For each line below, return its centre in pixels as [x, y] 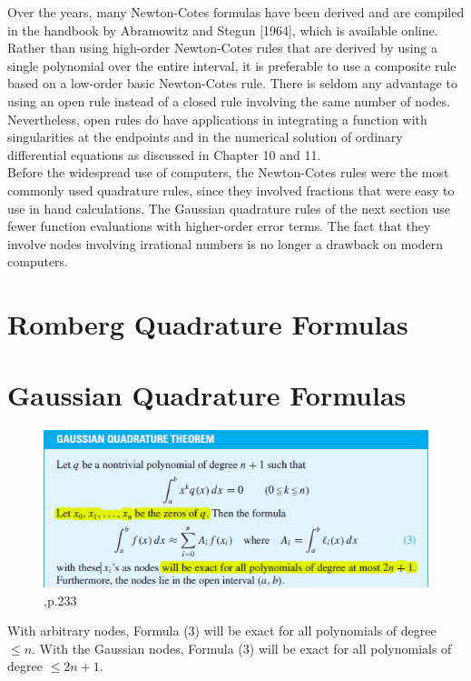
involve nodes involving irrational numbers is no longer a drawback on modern [226, 243]
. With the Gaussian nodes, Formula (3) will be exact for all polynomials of [242, 648]
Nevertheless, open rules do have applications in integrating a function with [217, 119]
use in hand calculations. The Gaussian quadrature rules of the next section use [229, 208]
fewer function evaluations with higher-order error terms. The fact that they [219, 226]
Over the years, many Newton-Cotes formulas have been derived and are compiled [236, 12]
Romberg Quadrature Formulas [208, 324]
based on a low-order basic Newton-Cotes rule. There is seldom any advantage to [232, 83]
